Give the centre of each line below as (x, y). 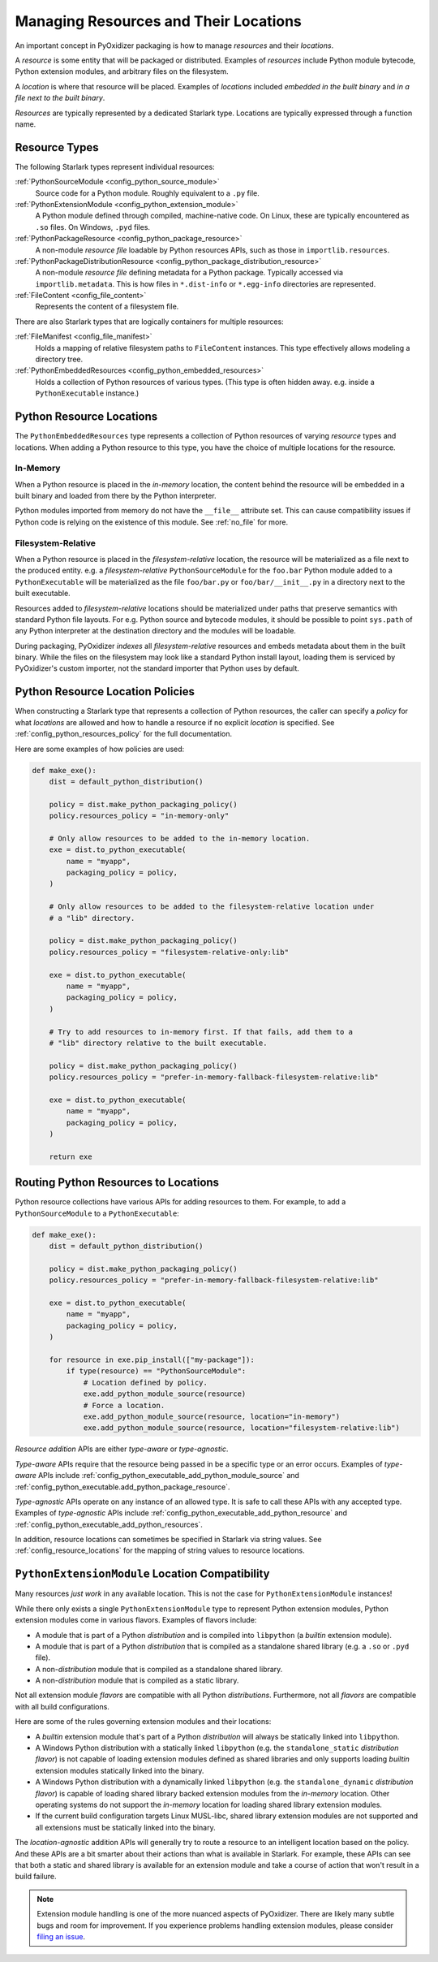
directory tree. (59, 359)
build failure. (36, 1877)
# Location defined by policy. (146, 1382)
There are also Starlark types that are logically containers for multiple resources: (149, 322)
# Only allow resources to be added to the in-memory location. (180, 838)
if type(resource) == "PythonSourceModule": (156, 1371)
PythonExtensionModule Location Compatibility (143, 1574)
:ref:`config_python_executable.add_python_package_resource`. (122, 1487)
